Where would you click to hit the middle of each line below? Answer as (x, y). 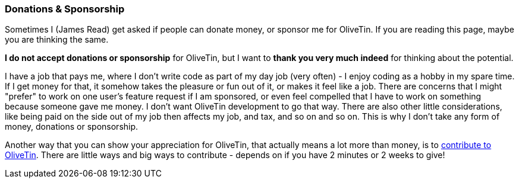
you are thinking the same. (57, 40)
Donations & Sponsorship (65, 9)
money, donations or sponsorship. (72, 127)
